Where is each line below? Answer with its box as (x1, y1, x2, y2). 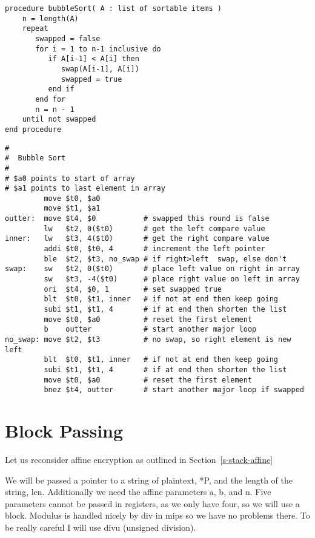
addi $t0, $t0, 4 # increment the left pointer (44, 244, 265, 254)
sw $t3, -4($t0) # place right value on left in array (44, 275, 300, 284)
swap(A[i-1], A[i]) (61, 64, 139, 73)
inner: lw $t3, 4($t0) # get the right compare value (5, 234, 270, 243)
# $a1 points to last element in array (5, 184, 165, 193)
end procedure (5, 125, 62, 134)
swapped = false (35, 34, 101, 43)
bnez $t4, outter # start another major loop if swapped (44, 385, 304, 395)
